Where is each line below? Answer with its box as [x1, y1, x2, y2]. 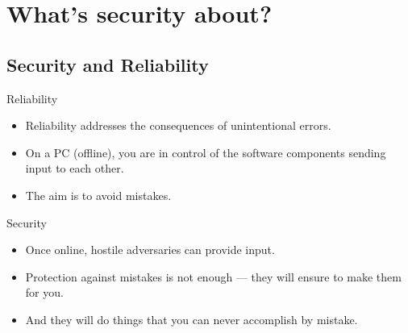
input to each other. [25, 160, 124, 177]
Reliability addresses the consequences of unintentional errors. [25, 117, 331, 134]
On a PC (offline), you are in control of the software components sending [25, 144, 386, 160]
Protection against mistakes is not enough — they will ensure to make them [25, 268, 402, 285]
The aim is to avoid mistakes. [25, 186, 172, 203]
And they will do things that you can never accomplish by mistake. [25, 310, 358, 327]
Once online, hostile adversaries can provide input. [25, 241, 275, 258]
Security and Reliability [6, 52, 209, 77]
